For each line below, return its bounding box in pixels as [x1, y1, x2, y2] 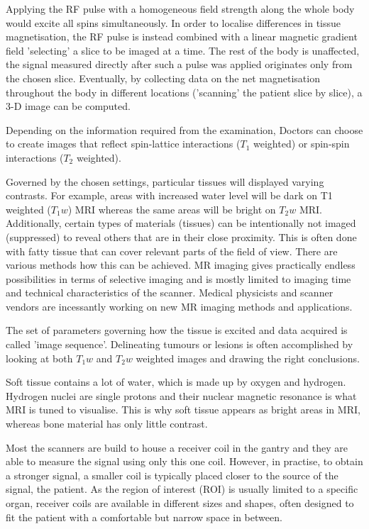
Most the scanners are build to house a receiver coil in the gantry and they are [6, 440, 348, 455]
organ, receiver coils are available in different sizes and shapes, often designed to [6, 496, 354, 510]
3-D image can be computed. [6, 99, 131, 113]
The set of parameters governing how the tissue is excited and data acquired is [6, 323, 348, 338]
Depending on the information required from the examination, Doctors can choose [6, 122, 363, 137]
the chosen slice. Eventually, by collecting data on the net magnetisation [6, 70, 320, 85]
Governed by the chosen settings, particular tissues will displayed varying [6, 174, 324, 189]
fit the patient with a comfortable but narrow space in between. [6, 509, 282, 524]
